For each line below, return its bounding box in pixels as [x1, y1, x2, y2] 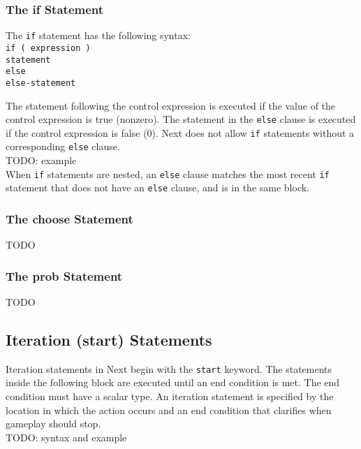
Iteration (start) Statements [6, 328, 212, 350]
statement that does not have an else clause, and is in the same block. [6, 180, 309, 195]
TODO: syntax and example [6, 429, 127, 444]
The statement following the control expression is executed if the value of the [6, 98, 336, 112]
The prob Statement [6, 267, 123, 284]
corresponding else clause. [6, 139, 120, 154]
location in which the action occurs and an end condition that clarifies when [6, 402, 332, 417]
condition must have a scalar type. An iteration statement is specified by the [6, 389, 334, 404]
